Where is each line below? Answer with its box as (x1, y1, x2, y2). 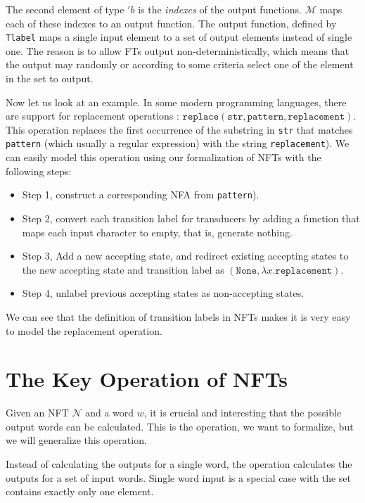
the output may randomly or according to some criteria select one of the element (6, 57, 354, 72)
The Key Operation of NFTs (6, 364, 288, 393)
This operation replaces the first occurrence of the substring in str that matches (6, 122, 353, 136)
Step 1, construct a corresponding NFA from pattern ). (22, 187, 260, 202)
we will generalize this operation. (6, 433, 147, 447)
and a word (85, 405, 134, 420)
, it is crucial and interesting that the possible (143, 405, 342, 420)
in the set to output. (6, 71, 94, 86)
